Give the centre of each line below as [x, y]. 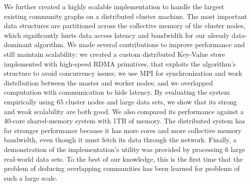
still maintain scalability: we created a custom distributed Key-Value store [115, 54]
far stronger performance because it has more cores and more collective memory [123, 130]
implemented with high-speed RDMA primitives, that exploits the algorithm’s [120, 63]
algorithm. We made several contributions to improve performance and [140, 44]
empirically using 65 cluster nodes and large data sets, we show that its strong [120, 101]
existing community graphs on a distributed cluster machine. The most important [126, 16]
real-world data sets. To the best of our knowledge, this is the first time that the [124, 159]
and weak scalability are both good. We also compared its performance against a [124, 111]
